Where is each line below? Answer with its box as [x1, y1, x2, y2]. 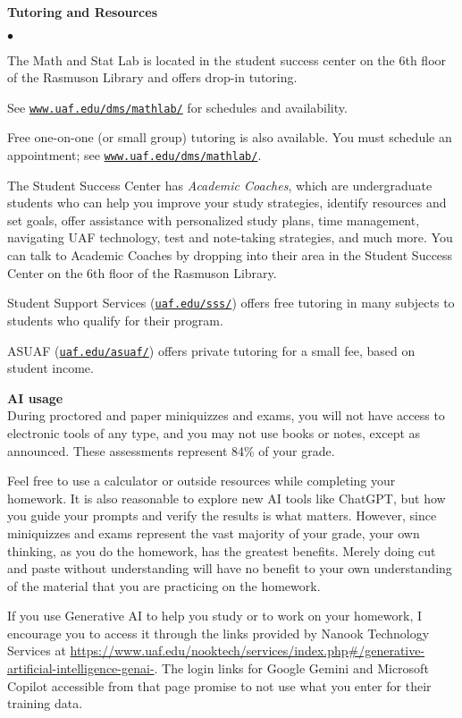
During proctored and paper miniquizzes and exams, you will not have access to [7, 406, 445, 425]
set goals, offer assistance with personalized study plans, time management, [7, 210, 420, 229]
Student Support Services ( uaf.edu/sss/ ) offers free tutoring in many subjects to [7, 293, 455, 312]
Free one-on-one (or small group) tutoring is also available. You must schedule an [7, 128, 452, 147]
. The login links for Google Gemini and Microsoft [154, 659, 429, 678]
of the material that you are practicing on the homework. [7, 576, 321, 595]
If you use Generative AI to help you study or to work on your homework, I [7, 606, 422, 625]
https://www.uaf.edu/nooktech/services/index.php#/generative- [70, 641, 425, 660]
